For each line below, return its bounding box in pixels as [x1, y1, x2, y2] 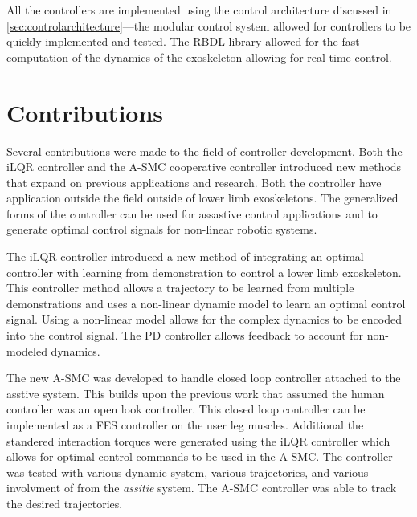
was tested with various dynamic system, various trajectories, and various [6, 463, 369, 480]
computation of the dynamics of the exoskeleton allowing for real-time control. [6, 48, 392, 65]
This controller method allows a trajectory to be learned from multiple [6, 279, 354, 296]
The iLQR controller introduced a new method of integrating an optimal [6, 248, 364, 265]
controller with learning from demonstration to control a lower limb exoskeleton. [6, 263, 402, 280]
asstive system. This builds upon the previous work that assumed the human [6, 385, 385, 401]
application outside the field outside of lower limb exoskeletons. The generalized [6, 189, 399, 206]
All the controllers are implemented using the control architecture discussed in [6, 2, 392, 18]
